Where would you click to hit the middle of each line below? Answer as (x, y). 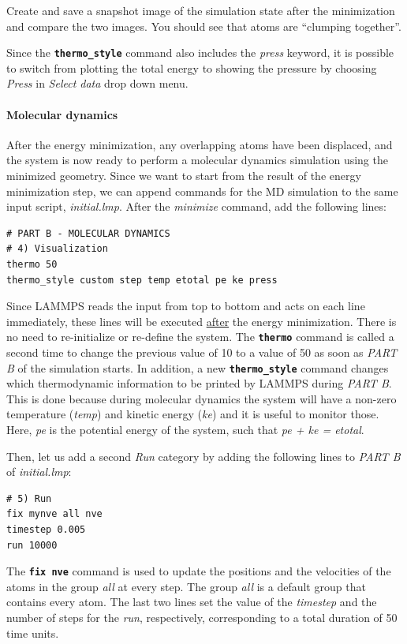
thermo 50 (32, 264)
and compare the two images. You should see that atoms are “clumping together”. (204, 26)
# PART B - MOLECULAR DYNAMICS (88, 233)
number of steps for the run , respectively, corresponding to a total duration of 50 (202, 618)
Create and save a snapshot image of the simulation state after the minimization (201, 10)
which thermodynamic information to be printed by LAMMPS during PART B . (199, 383)
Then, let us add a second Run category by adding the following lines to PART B (203, 456)
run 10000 (32, 545)
